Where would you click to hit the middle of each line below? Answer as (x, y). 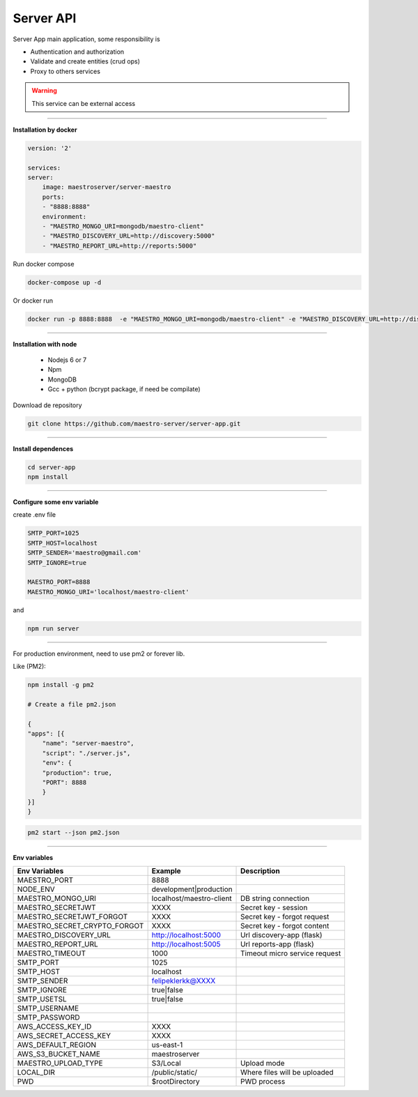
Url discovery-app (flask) (282, 935)
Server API (45, 18)
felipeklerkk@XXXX (184, 981)
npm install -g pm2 (61, 685)
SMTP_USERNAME (48, 1008)
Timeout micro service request (291, 953)
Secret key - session (274, 908)
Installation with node (45, 344)
